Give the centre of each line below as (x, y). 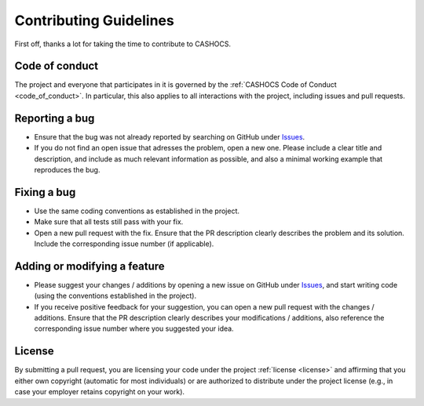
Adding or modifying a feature (90, 266)
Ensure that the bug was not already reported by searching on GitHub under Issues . (170, 136)
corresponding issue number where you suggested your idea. (134, 328)
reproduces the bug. (67, 169)
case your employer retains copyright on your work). (99, 392)
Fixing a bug (45, 192)
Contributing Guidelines (94, 20)
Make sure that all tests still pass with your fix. (109, 222)
